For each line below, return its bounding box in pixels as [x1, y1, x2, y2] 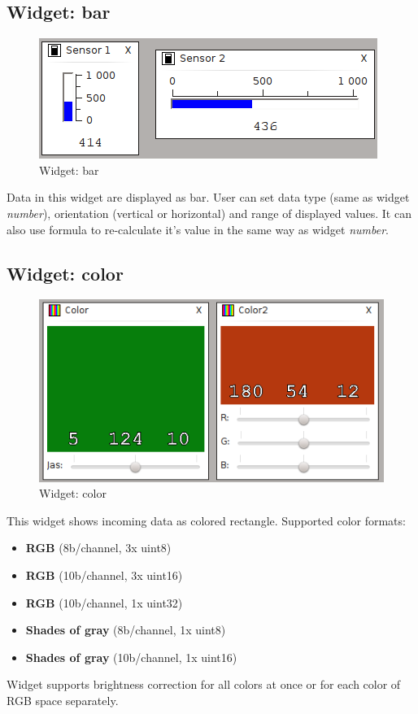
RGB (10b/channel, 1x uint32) [25, 594, 183, 611]
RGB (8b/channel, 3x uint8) [25, 539, 172, 556]
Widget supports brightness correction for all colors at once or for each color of [7, 676, 401, 693]
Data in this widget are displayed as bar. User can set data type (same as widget [7, 189, 410, 206]
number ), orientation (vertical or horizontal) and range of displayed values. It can [7, 204, 411, 221]
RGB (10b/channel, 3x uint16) [25, 567, 183, 583]
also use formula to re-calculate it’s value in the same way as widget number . [7, 220, 389, 237]
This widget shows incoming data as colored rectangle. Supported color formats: [7, 512, 406, 529]
